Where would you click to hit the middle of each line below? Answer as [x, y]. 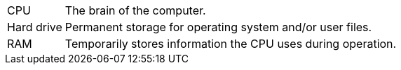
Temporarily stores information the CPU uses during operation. [231, 44]
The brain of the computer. [135, 10]
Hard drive [35, 27]
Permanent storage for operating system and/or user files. [218, 27]
